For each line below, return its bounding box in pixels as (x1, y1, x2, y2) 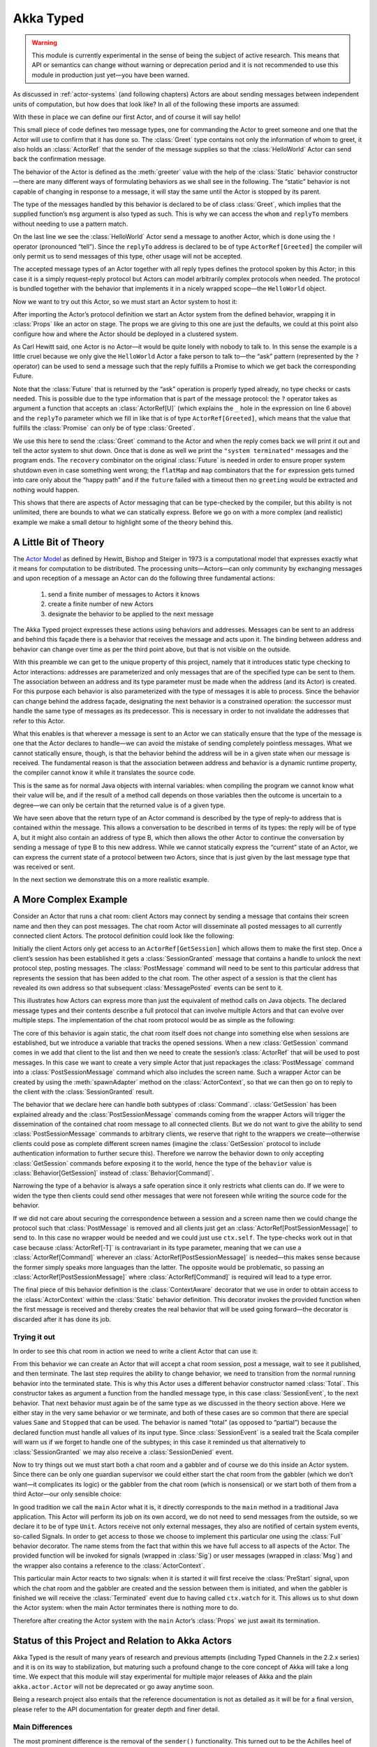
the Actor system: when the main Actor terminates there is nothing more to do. (13, 1604, 239, 1612)
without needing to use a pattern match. (13, 219, 128, 228)
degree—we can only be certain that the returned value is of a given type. (13, 801, 226, 809)
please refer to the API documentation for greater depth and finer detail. (13, 1705, 220, 1713)
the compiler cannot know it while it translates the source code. (13, 769, 195, 777)
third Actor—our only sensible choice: (13, 1490, 122, 1498)
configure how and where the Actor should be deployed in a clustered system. (13, 329, 239, 338)
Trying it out (13, 1332, 56, 1342)
